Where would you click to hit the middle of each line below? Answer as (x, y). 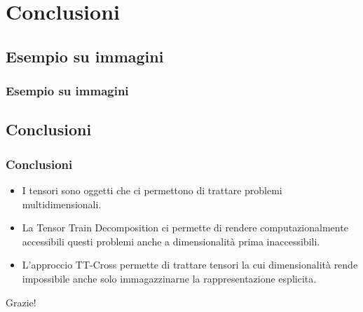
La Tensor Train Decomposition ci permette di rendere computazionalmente (185, 228)
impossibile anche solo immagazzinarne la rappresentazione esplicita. (169, 278)
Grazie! (21, 302)
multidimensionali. (62, 204)
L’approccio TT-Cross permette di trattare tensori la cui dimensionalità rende (190, 265)
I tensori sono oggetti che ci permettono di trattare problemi (152, 190)
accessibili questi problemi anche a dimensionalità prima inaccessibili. (171, 241)
